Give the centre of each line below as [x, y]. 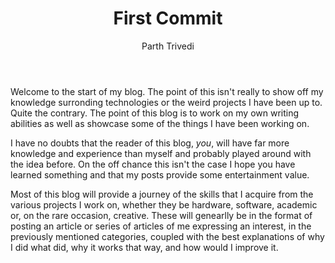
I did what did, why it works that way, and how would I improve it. [144, 247]
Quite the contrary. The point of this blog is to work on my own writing [155, 113]
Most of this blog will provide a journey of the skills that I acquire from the [162, 194]
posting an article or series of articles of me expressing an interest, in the [161, 226]
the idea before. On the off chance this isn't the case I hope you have [153, 164]
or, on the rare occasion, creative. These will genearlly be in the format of [161, 215]
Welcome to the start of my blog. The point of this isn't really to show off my [167, 91]
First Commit [168, 18]
